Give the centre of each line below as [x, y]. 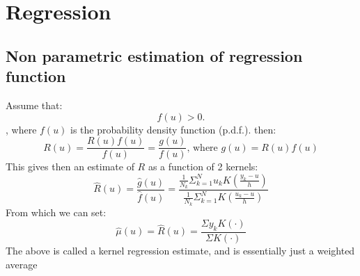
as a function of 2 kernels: [203, 167]
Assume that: [34, 105]
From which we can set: [56, 212]
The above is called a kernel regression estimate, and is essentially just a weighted [180, 251]
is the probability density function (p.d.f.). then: [173, 129]
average [22, 264]
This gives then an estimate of [70, 167]
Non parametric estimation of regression [154, 55]
